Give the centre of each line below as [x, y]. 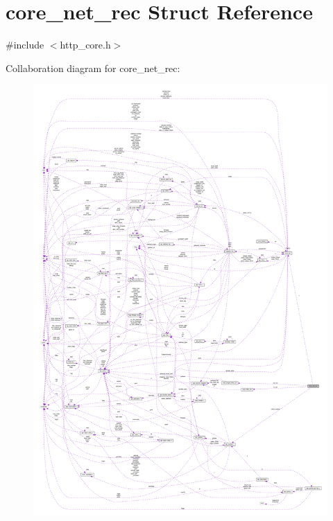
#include [25, 45]
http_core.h [85, 45]
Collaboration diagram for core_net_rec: [93, 68]
